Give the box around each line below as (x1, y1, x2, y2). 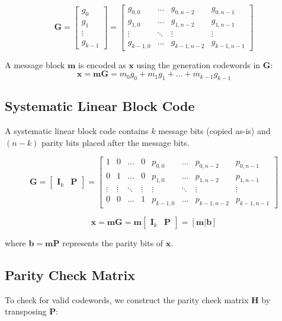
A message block (5, 58, 65, 71)
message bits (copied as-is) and (158, 125, 271, 137)
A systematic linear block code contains (5, 125, 149, 137)
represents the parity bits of (62, 236, 164, 249)
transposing (5, 305, 47, 317)
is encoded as (78, 58, 126, 71)
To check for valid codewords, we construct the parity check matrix (5, 293, 249, 306)
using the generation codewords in (136, 58, 261, 71)
